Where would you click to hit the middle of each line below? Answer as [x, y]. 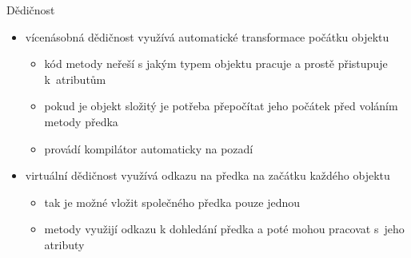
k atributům [75, 79]
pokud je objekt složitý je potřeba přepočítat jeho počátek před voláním [221, 106]
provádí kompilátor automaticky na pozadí [149, 148]
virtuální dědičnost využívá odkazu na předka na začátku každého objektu [207, 175]
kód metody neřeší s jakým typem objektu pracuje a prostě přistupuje [216, 64]
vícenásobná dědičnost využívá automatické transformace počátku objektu [207, 36]
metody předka [81, 121]
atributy [64, 244]
